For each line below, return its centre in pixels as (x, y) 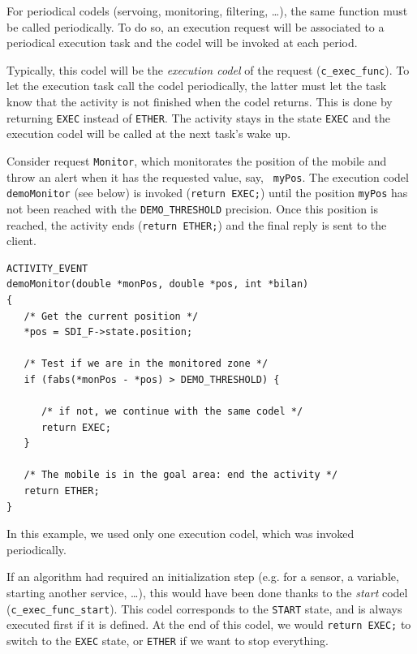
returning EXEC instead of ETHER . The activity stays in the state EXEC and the (199, 117)
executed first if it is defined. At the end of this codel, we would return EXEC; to (209, 624)
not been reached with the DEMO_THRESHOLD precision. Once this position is (193, 208)
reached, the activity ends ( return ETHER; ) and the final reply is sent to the (197, 224)
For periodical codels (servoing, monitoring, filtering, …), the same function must (207, 11)
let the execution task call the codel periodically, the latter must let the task (197, 86)
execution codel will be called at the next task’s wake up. (149, 133)
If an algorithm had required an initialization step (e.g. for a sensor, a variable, (203, 577)
